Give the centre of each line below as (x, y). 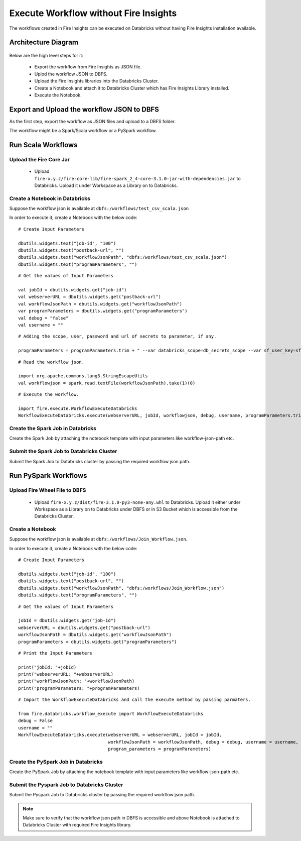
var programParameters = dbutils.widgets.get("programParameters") (103, 311)
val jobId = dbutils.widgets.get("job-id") (72, 290)
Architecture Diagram (44, 42)
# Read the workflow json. (51, 362)
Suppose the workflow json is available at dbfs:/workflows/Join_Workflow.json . (98, 539)
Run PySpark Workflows (48, 476)
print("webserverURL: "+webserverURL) (66, 674)
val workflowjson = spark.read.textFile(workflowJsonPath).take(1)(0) (107, 383)
